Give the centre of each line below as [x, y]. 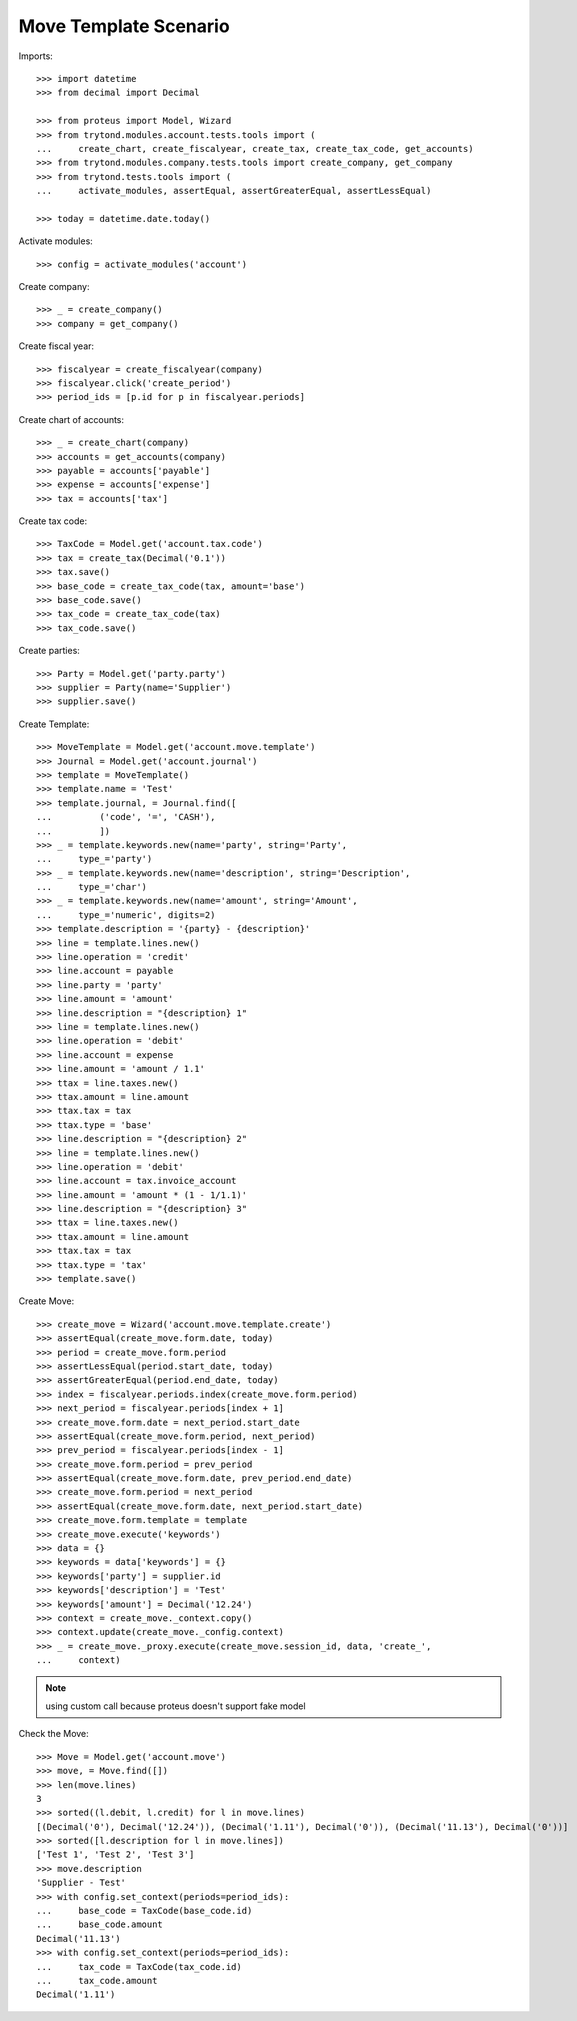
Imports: [36, 56]
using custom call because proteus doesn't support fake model [175, 1706]
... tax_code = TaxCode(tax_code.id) [139, 1966]
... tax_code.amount [97, 1980]
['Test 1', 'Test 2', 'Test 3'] [115, 1854]
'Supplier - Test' [81, 1883]
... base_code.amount [100, 1924]
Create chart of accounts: [71, 419]
